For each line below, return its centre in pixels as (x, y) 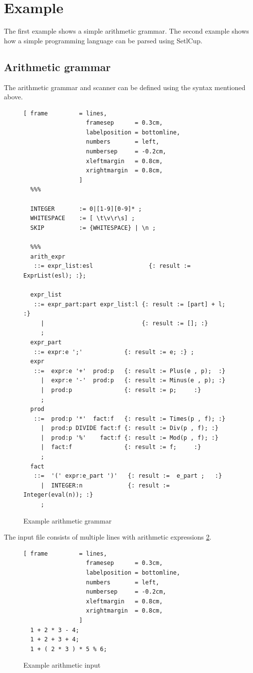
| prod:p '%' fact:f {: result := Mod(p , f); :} (129, 438)
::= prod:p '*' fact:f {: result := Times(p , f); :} (130, 419)
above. (13, 97)
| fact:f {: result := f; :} (121, 447)
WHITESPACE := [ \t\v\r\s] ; (83, 218)
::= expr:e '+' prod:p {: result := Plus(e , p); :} (130, 371)
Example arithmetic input (62, 665)
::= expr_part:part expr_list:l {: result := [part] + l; (130, 304)
